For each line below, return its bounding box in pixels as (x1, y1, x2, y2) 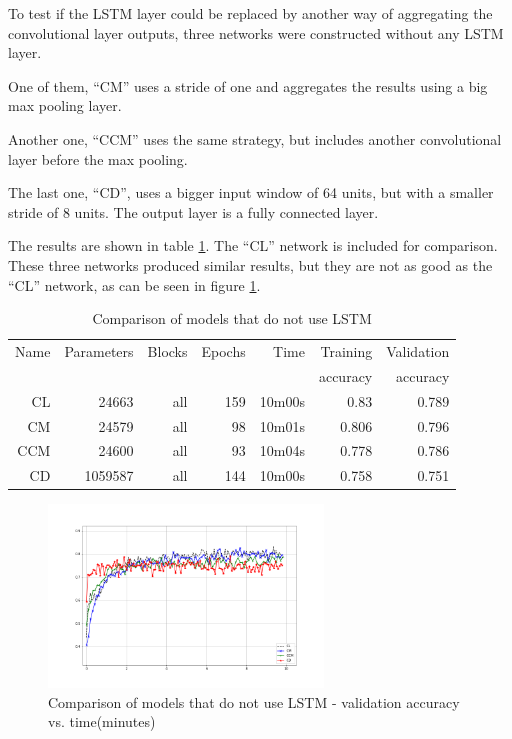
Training (320, 340, 373, 361)
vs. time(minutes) (48, 711, 156, 732)
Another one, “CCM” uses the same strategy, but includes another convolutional (8, 128, 502, 149)
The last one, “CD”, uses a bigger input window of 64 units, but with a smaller (8, 182, 494, 203)
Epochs (201, 340, 246, 361)
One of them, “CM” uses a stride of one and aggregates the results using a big (8, 75, 488, 96)
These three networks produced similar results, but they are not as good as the (8, 254, 493, 275)
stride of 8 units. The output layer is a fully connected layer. (8, 201, 379, 222)
